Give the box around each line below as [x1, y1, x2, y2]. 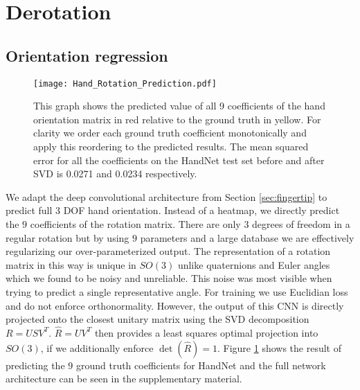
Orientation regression [6, 44, 168, 66]
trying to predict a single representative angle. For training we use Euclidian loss [6, 284, 348, 299]
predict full [6, 203, 53, 218]
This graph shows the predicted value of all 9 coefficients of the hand [33, 98, 325, 113]
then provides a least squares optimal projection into [94, 325, 318, 339]
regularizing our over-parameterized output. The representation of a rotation [6, 244, 331, 258]
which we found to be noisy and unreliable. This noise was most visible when [6, 271, 332, 285]
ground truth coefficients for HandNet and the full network [75, 357, 326, 372]
